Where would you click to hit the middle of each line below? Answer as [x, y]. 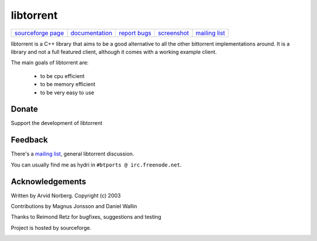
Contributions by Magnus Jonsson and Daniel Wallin [74, 206]
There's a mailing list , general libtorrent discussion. [72, 154]
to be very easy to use [67, 92]
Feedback [29, 140]
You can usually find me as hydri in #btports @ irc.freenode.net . [96, 165]
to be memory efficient [68, 84]
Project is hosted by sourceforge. [51, 228]
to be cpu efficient [63, 76]
